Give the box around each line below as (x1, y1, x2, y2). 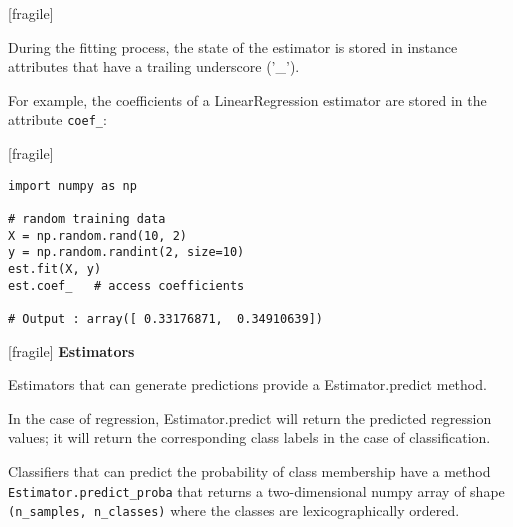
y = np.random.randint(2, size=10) (8, 245, 245, 260)
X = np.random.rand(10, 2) (8, 228, 187, 243)
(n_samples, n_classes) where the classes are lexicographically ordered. (8, 500, 460, 521)
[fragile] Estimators (8, 340, 135, 361)
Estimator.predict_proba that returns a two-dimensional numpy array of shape (8, 480, 505, 501)
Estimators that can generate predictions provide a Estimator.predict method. (8, 374, 487, 395)
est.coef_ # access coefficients (8, 278, 245, 293)
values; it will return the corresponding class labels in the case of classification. (8, 427, 491, 448)
